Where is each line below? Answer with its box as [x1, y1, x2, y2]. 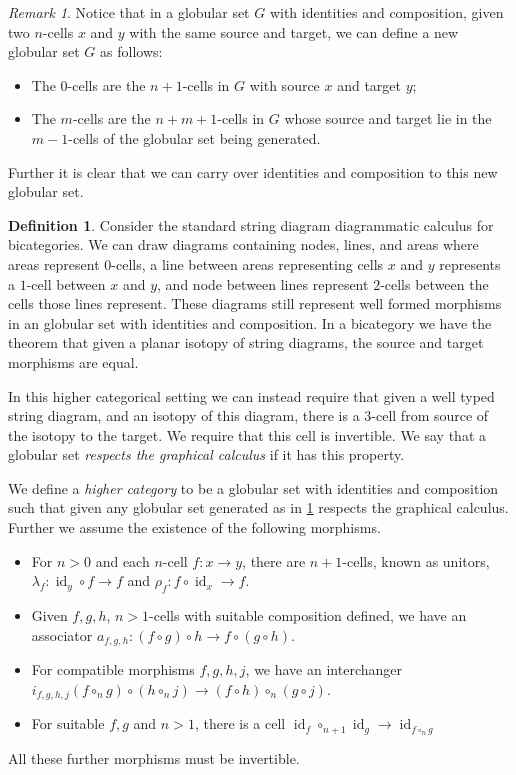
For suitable [31, 713, 105, 734]
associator [31, 624, 93, 645]
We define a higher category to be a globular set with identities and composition [8, 477, 499, 498]
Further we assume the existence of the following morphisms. [8, 517, 381, 538]
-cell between [26, 273, 106, 294]
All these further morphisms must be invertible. [8, 748, 300, 768]
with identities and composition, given [269, 2, 504, 22]
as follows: [100, 41, 163, 62]
